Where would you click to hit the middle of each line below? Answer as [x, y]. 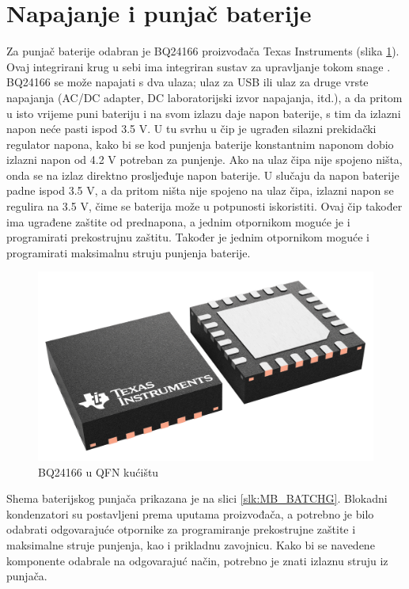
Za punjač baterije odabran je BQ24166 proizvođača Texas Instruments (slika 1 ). [203, 51]
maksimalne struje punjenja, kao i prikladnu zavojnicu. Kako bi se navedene [191, 544]
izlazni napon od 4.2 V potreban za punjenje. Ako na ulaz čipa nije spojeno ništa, [204, 160]
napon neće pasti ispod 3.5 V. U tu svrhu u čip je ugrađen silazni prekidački [191, 129]
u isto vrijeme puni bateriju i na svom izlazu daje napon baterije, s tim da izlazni [204, 113]
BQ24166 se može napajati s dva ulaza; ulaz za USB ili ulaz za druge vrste [187, 82]
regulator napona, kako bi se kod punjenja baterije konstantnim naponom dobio [200, 144]
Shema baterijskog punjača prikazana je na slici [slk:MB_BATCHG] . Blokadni [197, 498]
